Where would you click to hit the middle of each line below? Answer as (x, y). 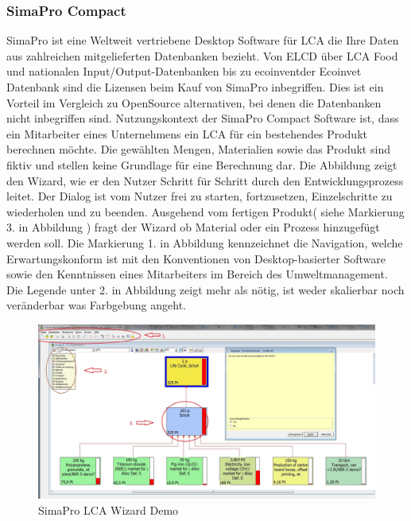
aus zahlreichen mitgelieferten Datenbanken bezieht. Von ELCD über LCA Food (202, 55)
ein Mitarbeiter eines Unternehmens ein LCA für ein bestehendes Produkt (187, 133)
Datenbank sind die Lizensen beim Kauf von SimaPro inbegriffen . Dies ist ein (195, 87)
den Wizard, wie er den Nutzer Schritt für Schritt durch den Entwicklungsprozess (205, 180)
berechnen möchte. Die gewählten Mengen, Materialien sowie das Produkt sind (198, 149)
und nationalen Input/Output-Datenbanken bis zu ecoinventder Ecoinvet (184, 71)
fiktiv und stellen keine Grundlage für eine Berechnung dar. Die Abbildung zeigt (202, 164)
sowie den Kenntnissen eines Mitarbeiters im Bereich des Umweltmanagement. (197, 274)
